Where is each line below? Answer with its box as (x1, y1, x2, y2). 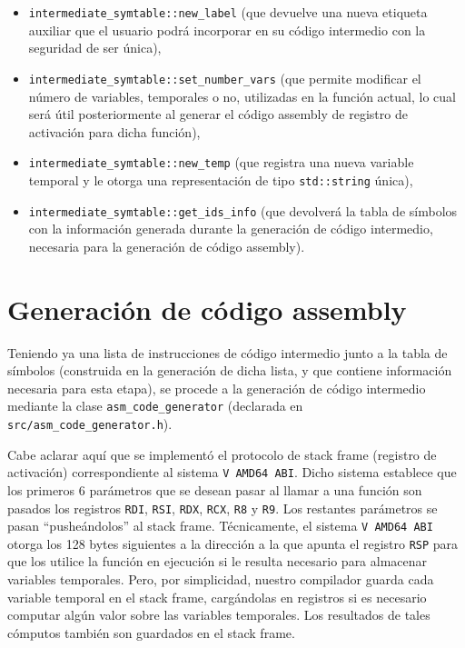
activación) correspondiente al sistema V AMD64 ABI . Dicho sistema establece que (7, 463, 457, 482)
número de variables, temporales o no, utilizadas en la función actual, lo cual (28, 86, 456, 105)
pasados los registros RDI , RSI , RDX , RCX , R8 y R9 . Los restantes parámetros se (7, 498, 438, 517)
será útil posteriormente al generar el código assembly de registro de (28, 105, 408, 124)
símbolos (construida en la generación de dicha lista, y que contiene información (7, 361, 452, 380)
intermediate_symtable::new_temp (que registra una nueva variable (28, 153, 414, 172)
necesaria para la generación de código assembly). (28, 236, 305, 255)
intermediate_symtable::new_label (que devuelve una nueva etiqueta (28, 3, 428, 21)
